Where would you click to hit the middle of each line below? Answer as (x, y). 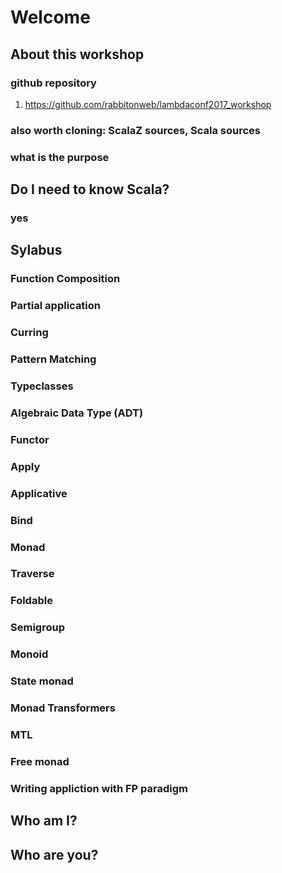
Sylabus (36, 250)
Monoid (29, 654)
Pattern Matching (53, 359)
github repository (53, 83)
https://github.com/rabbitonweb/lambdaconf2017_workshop (148, 104)
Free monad (40, 761)
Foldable (31, 601)
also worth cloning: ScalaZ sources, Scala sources (136, 130)
